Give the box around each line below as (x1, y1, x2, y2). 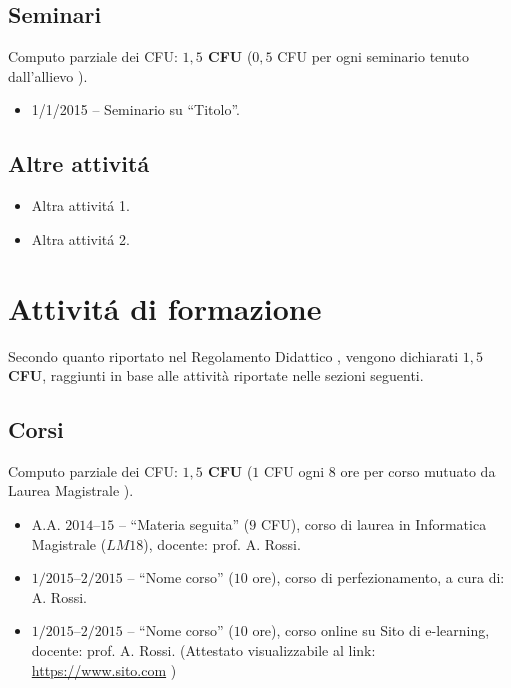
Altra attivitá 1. (31, 195, 130, 216)
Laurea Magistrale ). (8, 480, 134, 501)
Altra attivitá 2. (31, 228, 130, 249)
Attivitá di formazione (8, 287, 322, 328)
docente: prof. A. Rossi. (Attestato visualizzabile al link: (31, 640, 376, 661)
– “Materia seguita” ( (118, 514, 250, 535)
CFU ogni (264, 460, 325, 481)
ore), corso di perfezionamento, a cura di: (252, 567, 505, 588)
